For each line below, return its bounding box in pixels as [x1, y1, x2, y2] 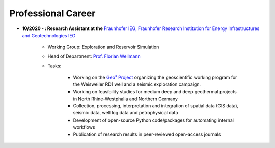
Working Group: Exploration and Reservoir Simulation [47, 44, 159, 50]
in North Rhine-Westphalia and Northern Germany [73, 96, 178, 102]
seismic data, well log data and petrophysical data [73, 110, 178, 116]
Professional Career [9, 8, 96, 19]
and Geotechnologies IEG [22, 32, 76, 38]
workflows [73, 124, 95, 130]
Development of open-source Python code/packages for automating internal [73, 117, 234, 123]
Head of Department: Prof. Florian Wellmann [47, 53, 141, 60]
